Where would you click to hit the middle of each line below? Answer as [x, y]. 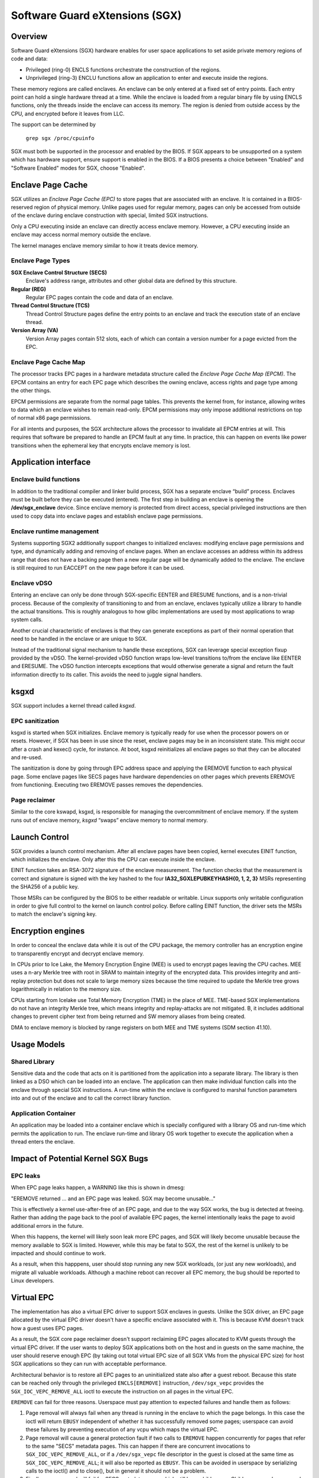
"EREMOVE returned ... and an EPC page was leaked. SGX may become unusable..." [113, 1198]
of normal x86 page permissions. [51, 418]
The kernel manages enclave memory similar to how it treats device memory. [105, 245]
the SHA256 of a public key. [45, 887]
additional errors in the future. [47, 1226]
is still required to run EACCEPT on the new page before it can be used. [98, 568]
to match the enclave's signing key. [54, 914]
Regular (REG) [29, 289]
